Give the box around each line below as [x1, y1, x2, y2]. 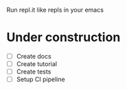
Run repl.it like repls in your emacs [6, 6, 104, 14]
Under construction [6, 30, 121, 45]
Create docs [16, 52, 52, 60]
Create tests [16, 67, 51, 76]
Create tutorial [16, 60, 58, 67]
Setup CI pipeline [16, 75, 66, 84]
